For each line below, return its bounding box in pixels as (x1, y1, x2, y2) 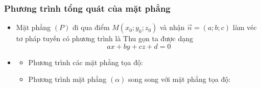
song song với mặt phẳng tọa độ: (128, 74, 231, 84)
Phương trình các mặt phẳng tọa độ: (28, 56, 143, 67)
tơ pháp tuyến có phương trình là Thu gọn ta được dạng (16, 33, 194, 44)
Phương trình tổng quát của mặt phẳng (4, 2, 171, 14)
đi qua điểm (72, 22, 110, 33)
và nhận (159, 22, 185, 33)
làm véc (232, 22, 257, 33)
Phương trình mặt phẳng (28, 74, 107, 84)
